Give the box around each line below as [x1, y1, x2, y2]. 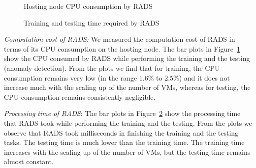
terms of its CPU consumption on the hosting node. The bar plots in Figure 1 [4, 43, 241, 54]
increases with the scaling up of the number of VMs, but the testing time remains [4, 146, 251, 157]
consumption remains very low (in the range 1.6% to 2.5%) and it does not [4, 72, 230, 83]
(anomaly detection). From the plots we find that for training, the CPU [4, 62, 220, 73]
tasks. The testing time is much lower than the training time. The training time [4, 137, 245, 147]
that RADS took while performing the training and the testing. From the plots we [4, 117, 252, 128]
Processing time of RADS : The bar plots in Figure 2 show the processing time [4, 108, 241, 118]
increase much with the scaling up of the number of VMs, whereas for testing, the [4, 82, 251, 92]
